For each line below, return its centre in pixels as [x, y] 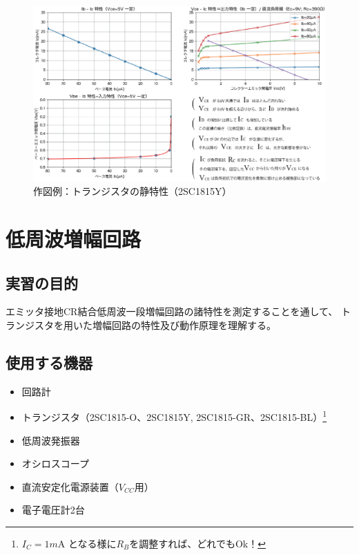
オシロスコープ [55, 463]
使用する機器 [49, 362]
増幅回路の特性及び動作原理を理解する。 [184, 325]
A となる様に [87, 544]
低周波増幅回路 [74, 239]
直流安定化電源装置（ [70, 486]
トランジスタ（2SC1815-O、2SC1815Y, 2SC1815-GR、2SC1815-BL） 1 [174, 416]
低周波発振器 [51, 440]
